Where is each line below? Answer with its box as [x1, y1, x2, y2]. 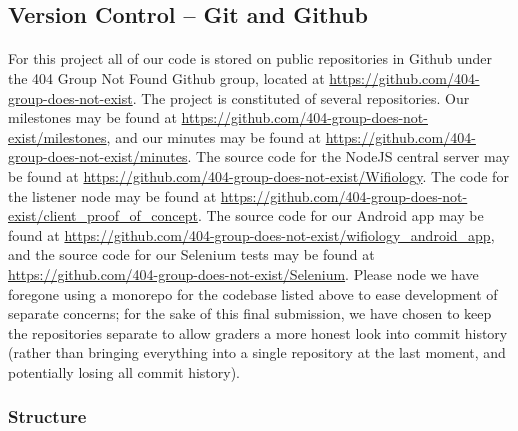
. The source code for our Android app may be [197, 205, 484, 226]
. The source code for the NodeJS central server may [187, 146, 510, 167]
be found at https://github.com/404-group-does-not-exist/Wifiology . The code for [8, 165, 509, 186]
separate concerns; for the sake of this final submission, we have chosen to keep [8, 303, 492, 324]
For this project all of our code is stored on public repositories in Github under [8, 48, 493, 69]
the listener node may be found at [8, 185, 217, 206]
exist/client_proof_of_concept [8, 205, 198, 226]
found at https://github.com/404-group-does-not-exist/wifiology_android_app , [8, 224, 495, 245]
